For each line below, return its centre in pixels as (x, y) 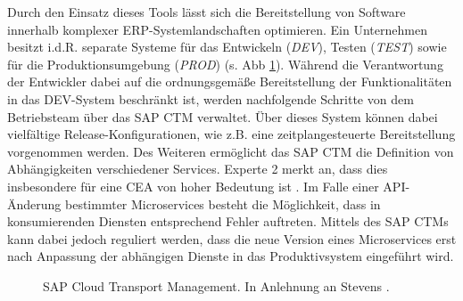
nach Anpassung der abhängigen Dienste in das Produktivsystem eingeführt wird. (231, 256)
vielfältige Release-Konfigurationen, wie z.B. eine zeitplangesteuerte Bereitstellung (231, 134)
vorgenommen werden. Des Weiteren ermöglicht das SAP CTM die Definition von (231, 151)
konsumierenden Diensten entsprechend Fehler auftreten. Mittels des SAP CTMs (228, 221)
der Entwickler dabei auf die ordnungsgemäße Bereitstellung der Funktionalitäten (230, 81)
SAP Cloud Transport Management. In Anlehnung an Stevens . (216, 285)
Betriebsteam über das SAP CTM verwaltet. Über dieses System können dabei (223, 116)
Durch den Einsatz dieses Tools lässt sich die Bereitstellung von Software (207, 12)
